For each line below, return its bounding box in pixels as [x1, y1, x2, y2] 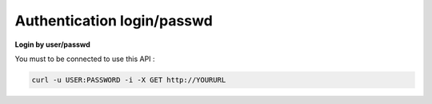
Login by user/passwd [14, 40, 91, 49]
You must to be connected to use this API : [14, 54, 155, 64]
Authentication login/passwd [14, 12, 214, 29]
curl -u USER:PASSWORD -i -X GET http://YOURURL [31, 75, 226, 84]
